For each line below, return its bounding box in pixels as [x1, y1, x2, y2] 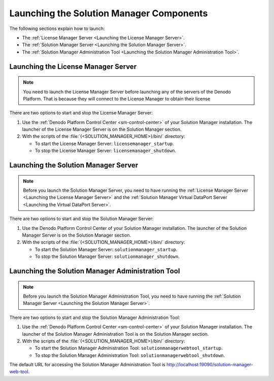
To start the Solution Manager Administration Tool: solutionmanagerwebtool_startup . [35, 345, 223, 351]
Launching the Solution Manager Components [9, 8, 208, 19]
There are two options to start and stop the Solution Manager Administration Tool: [9, 314, 180, 320]
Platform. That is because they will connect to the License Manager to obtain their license [23, 96, 211, 102]
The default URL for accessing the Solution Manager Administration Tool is [9, 362, 166, 368]
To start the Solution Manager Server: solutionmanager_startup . [35, 246, 178, 252]
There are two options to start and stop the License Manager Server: [9, 110, 153, 116]
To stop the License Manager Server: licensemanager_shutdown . [35, 148, 177, 154]
